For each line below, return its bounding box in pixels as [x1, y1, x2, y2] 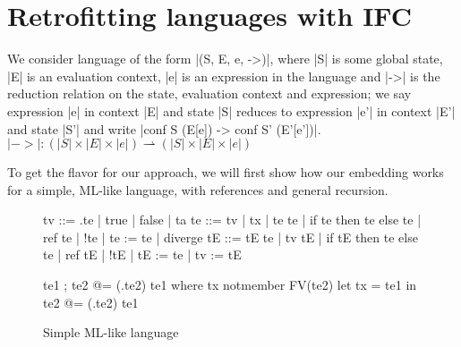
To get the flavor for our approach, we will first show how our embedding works [7, 163, 444, 182]
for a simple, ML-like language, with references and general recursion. [7, 180, 388, 199]
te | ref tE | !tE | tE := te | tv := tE [43, 245, 242, 264]
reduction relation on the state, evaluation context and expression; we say [7, 84, 412, 103]
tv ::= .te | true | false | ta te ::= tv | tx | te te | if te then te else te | [43, 210, 422, 229]
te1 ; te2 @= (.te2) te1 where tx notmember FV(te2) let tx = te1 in [43, 275, 417, 294]
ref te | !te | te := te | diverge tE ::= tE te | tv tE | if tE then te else [43, 227, 418, 246]
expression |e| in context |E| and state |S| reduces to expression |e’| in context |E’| [7, 101, 456, 120]
